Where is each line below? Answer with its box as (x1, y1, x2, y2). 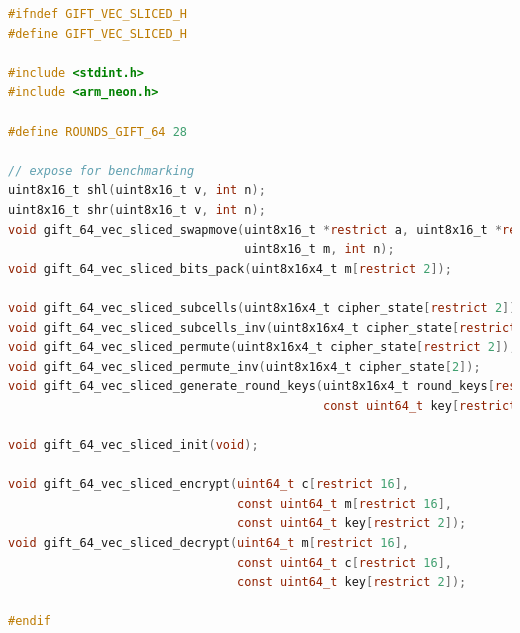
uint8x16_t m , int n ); (244, 242, 395, 257)
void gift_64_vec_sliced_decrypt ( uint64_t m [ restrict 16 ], (8, 536, 409, 551)
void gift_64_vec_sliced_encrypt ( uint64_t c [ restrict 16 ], (8, 477, 409, 492)
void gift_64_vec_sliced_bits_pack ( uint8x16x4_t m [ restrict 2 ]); (8, 261, 452, 276)
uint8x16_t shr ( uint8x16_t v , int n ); (8, 202, 266, 217)
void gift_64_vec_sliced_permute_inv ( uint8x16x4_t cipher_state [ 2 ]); (8, 359, 481, 374)
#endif (8, 614, 51, 629)
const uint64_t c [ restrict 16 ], (237, 555, 452, 570)
